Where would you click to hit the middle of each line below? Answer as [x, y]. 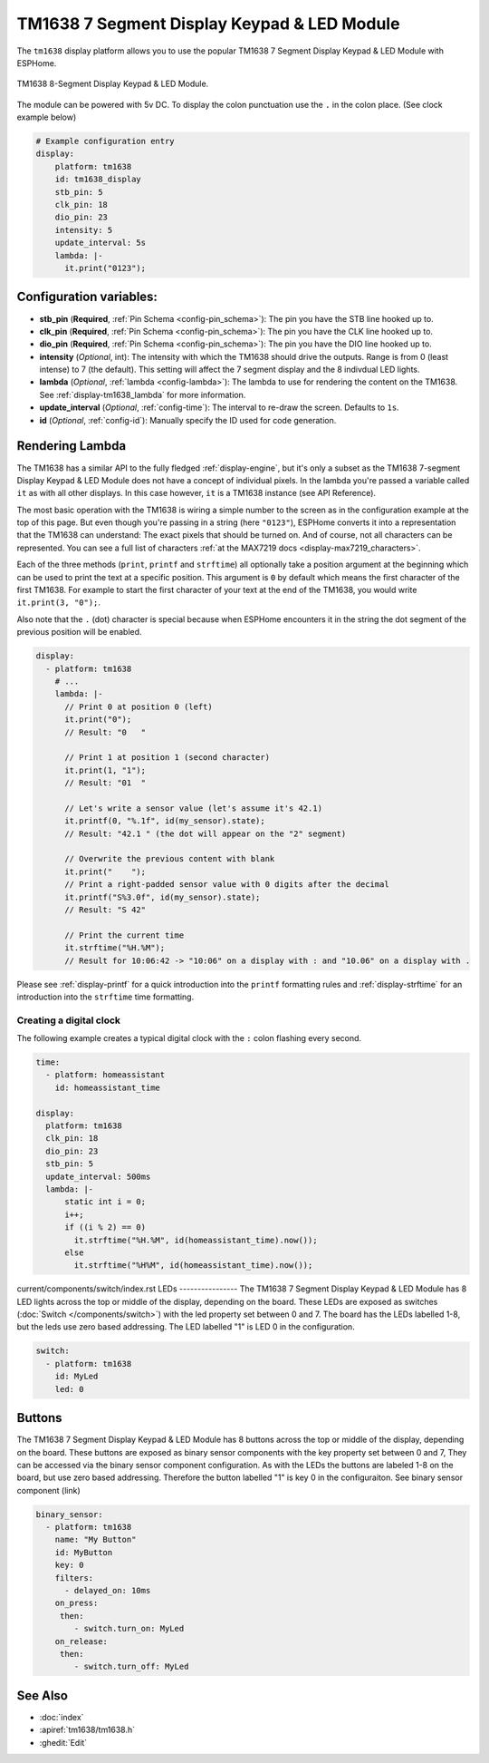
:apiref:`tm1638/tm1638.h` [87, 1730]
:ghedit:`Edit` [63, 1742]
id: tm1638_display [98, 180]
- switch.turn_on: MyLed [129, 1629]
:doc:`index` [62, 1717]
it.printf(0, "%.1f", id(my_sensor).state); [165, 821]
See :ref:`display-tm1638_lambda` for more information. [143, 394]
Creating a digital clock [69, 1020]
